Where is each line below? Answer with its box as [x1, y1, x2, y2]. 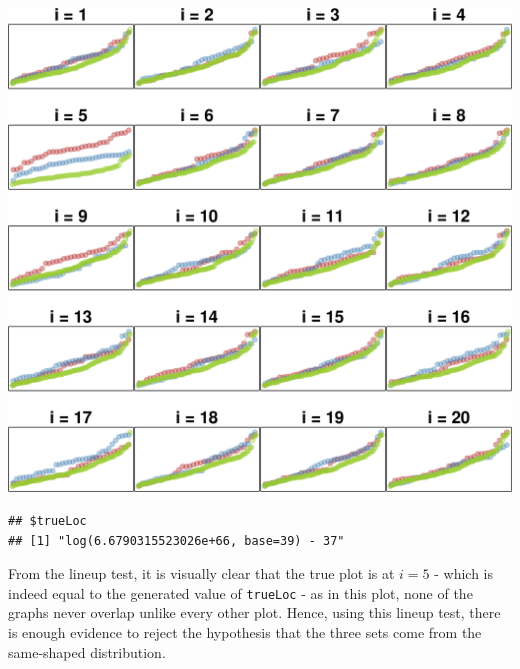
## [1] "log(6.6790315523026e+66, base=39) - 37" [8, 533, 345, 548]
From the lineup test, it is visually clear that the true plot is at [8, 563, 395, 584]
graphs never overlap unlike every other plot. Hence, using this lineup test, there [8, 602, 501, 623]
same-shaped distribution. [8, 641, 166, 662]
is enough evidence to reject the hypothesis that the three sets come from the [8, 621, 482, 642]
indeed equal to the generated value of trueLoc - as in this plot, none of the [8, 582, 473, 603]
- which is [434, 563, 494, 584]
